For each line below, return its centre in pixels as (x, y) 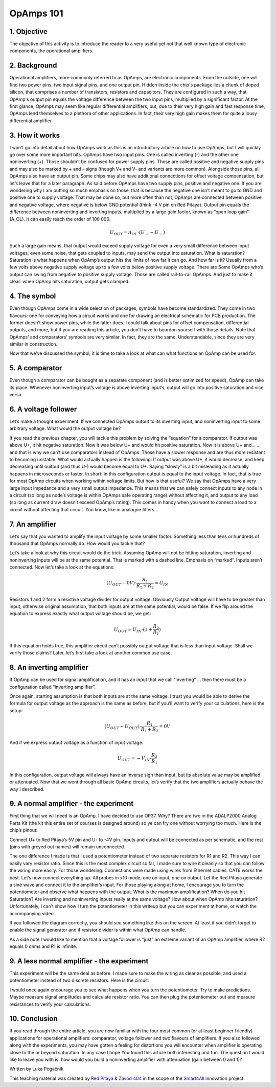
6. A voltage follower (43, 409)
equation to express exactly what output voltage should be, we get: (80, 614)
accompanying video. (32, 913)
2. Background (33, 66)
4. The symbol (33, 296)
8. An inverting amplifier (49, 667)
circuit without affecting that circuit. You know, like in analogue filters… (84, 509)
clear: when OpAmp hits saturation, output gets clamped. (70, 282)
